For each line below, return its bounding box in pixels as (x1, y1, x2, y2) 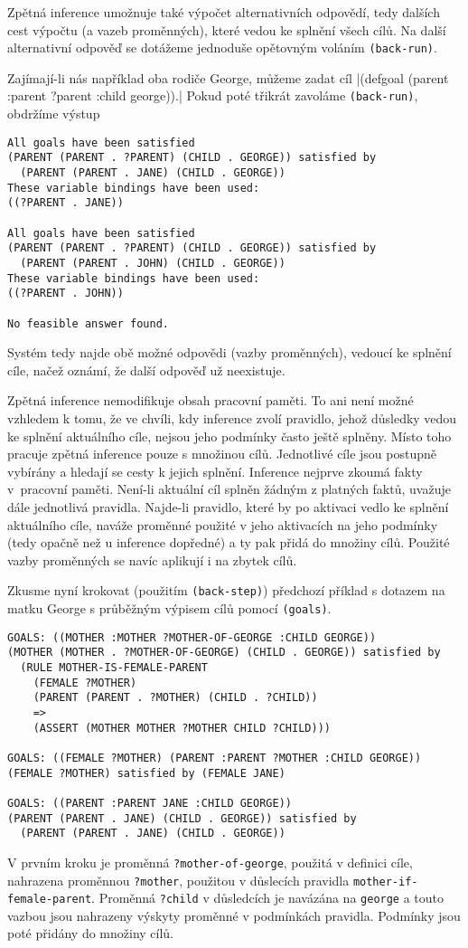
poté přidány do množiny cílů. (7, 924, 174, 943)
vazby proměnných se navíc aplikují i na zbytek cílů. (7, 550, 297, 569)
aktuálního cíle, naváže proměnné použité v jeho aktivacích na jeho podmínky (7, 515, 438, 534)
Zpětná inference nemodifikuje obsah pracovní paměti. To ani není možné (7, 391, 414, 410)
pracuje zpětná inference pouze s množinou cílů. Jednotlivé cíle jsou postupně (7, 444, 436, 463)
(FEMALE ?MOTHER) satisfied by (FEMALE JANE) (7, 766, 285, 780)
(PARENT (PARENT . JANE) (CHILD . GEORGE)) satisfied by (7, 811, 357, 825)
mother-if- (352, 875, 418, 888)
